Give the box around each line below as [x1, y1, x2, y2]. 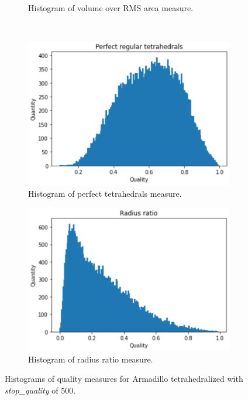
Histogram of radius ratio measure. [28, 353, 153, 365]
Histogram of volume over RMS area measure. [28, 2, 194, 13]
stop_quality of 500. [5, 384, 76, 396]
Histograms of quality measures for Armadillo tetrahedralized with [5, 372, 243, 385]
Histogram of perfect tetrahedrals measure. [28, 187, 182, 199]
